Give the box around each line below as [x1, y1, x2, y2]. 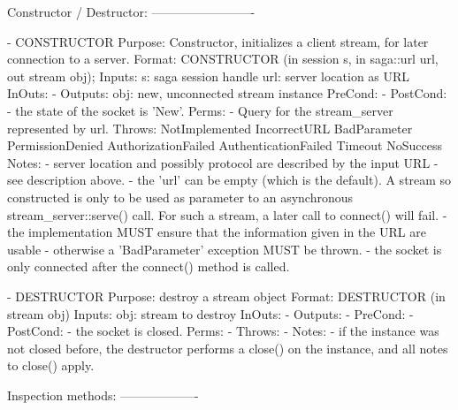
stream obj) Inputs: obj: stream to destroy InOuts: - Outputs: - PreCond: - [7, 304, 414, 323]
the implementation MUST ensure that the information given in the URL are [7, 223, 426, 241]
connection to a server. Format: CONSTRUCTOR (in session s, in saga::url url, [7, 49, 439, 68]
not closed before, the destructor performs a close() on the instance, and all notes [7, 338, 448, 357]
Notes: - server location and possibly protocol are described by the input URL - [7, 153, 439, 171]
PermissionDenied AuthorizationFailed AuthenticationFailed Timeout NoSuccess [7, 136, 442, 155]
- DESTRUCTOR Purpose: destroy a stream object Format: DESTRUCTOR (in [7, 286, 446, 305]
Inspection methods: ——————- [7, 385, 199, 404]
